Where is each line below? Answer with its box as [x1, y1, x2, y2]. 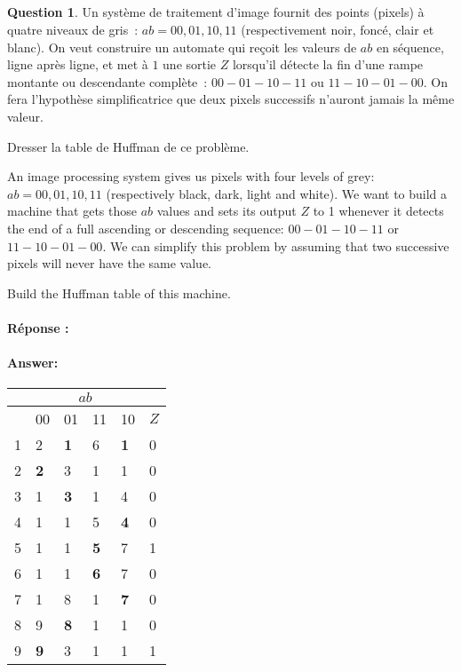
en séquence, [376, 37, 444, 56]
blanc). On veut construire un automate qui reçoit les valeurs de [7, 37, 357, 56]
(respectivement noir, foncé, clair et [241, 20, 434, 38]
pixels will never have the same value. [7, 254, 211, 273]
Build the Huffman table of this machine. [7, 283, 231, 302]
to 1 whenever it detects [313, 202, 444, 220]
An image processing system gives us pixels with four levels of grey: [7, 167, 375, 186]
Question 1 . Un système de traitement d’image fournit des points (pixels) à [7, 3, 425, 21]
